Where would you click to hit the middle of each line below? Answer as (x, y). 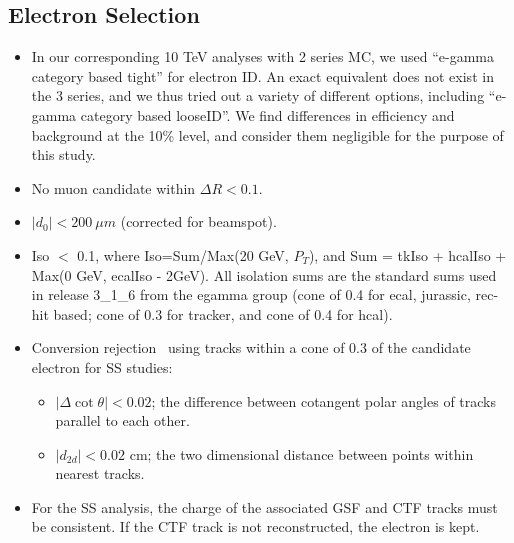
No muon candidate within (113, 187)
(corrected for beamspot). (198, 221)
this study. (63, 154)
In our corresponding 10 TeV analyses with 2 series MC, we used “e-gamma (262, 56)
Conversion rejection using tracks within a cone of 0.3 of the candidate (251, 347)
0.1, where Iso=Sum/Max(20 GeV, (183, 254)
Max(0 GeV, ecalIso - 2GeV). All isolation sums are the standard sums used (264, 274)
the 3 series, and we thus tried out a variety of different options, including (258, 95)
